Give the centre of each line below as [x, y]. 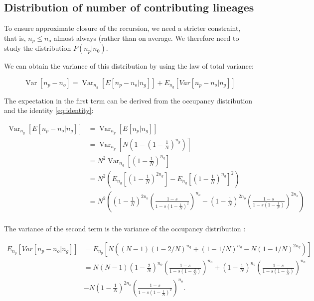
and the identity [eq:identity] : [49, 110]
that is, [15, 38]
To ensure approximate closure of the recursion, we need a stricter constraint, [122, 28]
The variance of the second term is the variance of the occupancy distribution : [125, 228]
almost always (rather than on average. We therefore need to [146, 38]
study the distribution [38, 48]
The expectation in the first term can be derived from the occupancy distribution [128, 100]
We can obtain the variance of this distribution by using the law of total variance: [129, 66]
